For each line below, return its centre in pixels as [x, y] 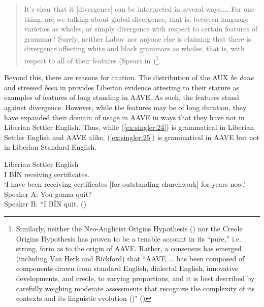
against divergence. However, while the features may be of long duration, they [125, 107]
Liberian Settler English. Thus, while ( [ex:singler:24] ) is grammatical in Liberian [129, 127]
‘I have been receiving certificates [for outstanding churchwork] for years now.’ [125, 184]
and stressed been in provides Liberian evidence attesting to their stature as [122, 87]
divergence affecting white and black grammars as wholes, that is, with [134, 48]
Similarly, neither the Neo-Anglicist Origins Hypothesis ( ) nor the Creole [129, 228]
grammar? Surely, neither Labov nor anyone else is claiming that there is [138, 38]
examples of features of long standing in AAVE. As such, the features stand [122, 97]
